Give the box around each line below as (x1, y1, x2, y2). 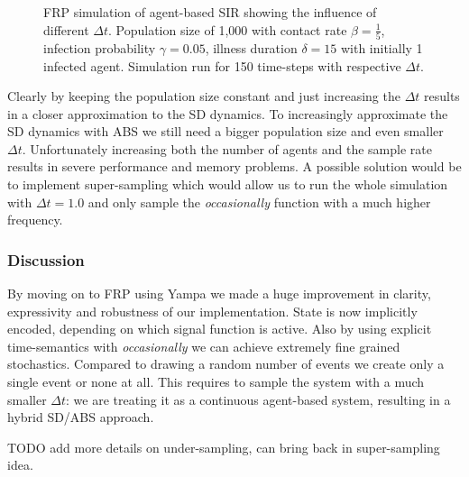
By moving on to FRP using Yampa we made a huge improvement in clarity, (7, 284, 431, 303)
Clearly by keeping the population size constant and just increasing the (7, 87, 400, 105)
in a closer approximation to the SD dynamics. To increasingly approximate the (7, 104, 448, 123)
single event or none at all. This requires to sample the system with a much (7, 372, 425, 391)
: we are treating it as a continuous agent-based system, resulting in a (66, 390, 451, 408)
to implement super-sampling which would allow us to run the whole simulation (7, 175, 448, 194)
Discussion (7, 248, 85, 271)
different (43, 20, 89, 39)
